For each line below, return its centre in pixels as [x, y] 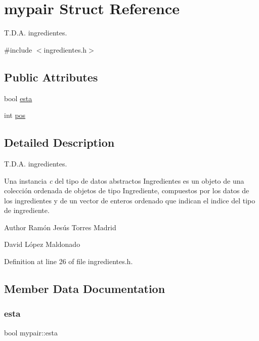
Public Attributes [51, 77]
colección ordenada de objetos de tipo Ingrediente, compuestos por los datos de [127, 190]
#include [18, 49]
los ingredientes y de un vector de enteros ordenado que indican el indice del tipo [130, 200]
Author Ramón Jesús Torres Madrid [60, 227]
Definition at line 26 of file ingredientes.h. [69, 261]
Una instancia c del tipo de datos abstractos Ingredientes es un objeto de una [124, 180]
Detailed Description [59, 142]
